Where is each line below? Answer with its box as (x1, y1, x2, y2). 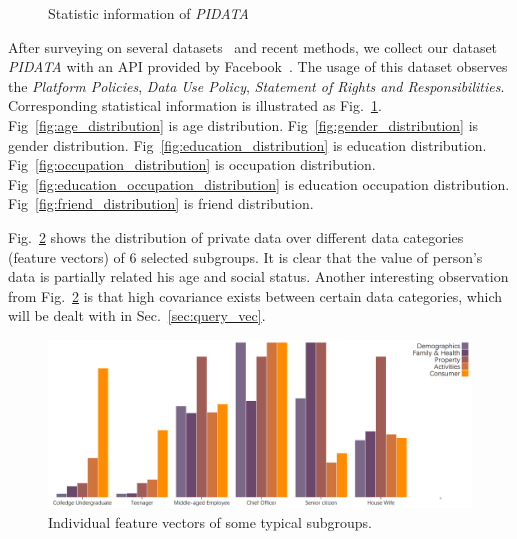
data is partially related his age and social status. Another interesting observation (8, 266, 509, 287)
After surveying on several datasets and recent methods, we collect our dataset (8, 36, 498, 57)
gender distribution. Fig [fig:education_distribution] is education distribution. (8, 134, 487, 155)
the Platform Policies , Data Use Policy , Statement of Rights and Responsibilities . (8, 75, 505, 96)
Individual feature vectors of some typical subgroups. (48, 512, 373, 533)
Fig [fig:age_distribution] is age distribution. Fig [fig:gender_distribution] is (8, 114, 479, 135)
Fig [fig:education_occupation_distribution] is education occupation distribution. (8, 173, 510, 194)
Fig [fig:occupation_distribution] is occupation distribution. (8, 154, 376, 175)
